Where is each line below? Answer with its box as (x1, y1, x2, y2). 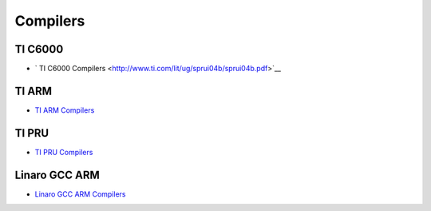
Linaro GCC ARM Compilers (34, 189, 126, 199)
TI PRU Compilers (34, 147, 93, 157)
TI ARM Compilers (34, 105, 95, 115)
